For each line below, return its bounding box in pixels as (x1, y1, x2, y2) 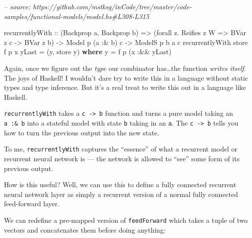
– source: (4, 1, 31, 11)
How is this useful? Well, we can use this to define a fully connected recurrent (4, 179, 236, 190)
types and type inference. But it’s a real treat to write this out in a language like (4, 82, 246, 92)
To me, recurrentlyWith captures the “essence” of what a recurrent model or (4, 144, 237, 154)
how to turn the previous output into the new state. (4, 127, 159, 137)
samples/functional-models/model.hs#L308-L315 (4, 11, 149, 21)
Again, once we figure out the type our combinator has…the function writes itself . (4, 63, 246, 73)
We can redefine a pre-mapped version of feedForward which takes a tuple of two (4, 215, 248, 225)
